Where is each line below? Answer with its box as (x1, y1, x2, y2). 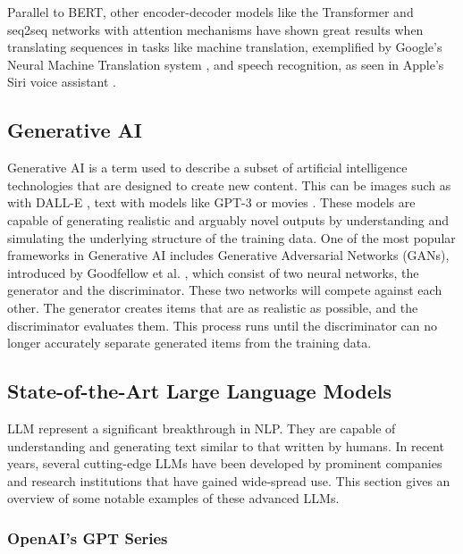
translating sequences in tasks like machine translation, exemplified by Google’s (7, 38, 442, 56)
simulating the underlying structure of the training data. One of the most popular (7, 228, 456, 247)
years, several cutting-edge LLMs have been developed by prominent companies (7, 454, 442, 473)
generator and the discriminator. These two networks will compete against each (7, 281, 442, 299)
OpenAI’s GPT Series (7, 526, 168, 549)
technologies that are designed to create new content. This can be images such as (7, 175, 451, 194)
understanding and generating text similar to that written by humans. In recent (7, 436, 444, 455)
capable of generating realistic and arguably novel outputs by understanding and (7, 210, 449, 229)
